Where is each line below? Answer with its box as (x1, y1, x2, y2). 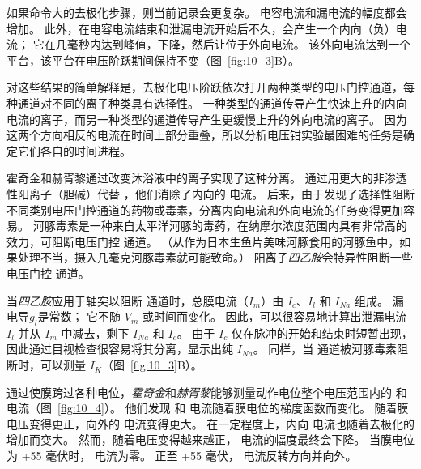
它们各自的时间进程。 (17, 142, 131, 159)
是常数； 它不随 (37, 308, 121, 325)
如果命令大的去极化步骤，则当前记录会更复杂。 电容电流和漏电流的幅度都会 (6, 4, 407, 20)
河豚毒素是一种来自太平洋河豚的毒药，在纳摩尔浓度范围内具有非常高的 (32, 217, 407, 234)
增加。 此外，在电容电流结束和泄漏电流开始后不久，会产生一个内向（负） (6, 19, 396, 36)
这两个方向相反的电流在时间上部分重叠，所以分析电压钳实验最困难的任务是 (6, 126, 403, 143)
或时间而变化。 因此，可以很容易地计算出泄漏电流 (142, 308, 407, 325)
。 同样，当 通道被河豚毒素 (253, 340, 398, 357)
